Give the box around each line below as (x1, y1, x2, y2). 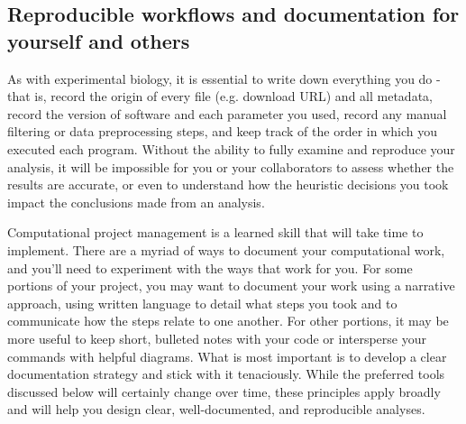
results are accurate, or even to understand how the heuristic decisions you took (7, 175, 449, 194)
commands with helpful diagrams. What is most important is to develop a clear (7, 346, 447, 365)
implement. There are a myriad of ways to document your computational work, (7, 240, 445, 259)
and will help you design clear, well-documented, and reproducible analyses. (7, 400, 425, 419)
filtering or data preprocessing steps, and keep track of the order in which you (7, 122, 437, 141)
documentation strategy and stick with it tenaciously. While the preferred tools (7, 364, 445, 383)
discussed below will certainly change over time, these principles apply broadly (7, 382, 441, 401)
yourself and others (7, 26, 190, 54)
